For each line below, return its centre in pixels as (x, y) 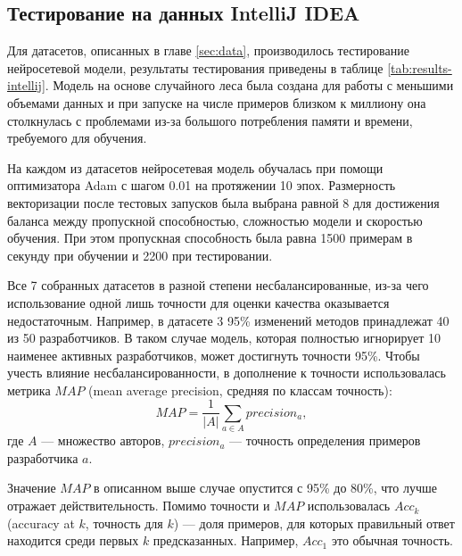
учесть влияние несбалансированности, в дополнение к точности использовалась (227, 373)
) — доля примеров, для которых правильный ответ (314, 523)
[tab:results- (420, 67)
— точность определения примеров (325, 440)
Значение (32, 488)
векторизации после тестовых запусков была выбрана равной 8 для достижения (223, 202)
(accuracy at (41, 523)
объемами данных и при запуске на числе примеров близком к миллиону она (217, 102)
